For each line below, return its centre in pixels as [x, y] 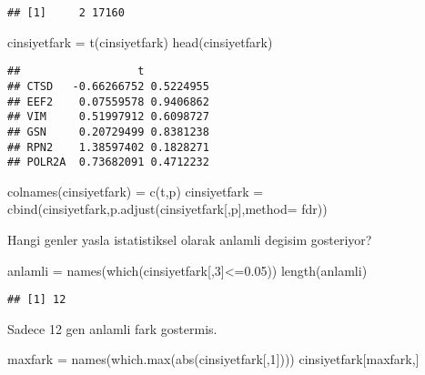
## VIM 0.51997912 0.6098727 [108, 117]
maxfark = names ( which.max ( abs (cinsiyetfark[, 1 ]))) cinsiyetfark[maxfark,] [213, 359]
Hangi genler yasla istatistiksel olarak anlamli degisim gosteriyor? [190, 240]
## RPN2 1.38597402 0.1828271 [108, 147]
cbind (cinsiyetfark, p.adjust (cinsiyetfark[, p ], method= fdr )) [167, 209]
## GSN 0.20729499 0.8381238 [108, 132]
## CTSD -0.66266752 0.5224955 [108, 86]
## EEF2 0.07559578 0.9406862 [108, 101]
